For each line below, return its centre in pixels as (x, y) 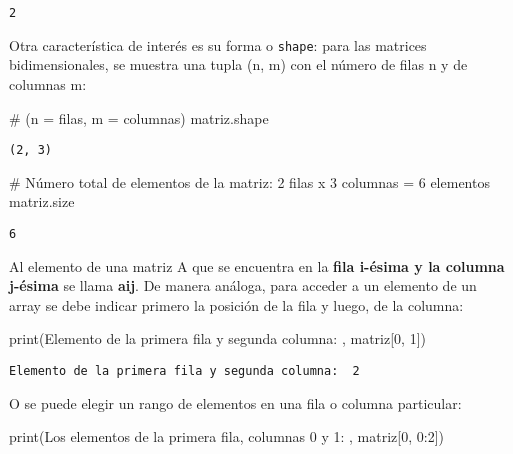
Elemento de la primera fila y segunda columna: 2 (184, 370)
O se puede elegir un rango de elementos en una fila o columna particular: (235, 402)
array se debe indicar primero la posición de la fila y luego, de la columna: (236, 304)
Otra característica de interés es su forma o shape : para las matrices (218, 44)
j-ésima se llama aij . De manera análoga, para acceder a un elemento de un (243, 285)
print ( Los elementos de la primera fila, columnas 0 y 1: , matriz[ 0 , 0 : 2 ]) (227, 436)
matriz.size (42, 201)
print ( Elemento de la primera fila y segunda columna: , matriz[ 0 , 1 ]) (217, 338)
